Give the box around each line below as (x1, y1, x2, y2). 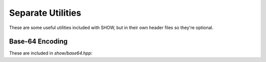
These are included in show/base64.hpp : (9, 50, 93, 56)
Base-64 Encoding (9, 37, 68, 46)
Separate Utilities (9, 7, 81, 18)
